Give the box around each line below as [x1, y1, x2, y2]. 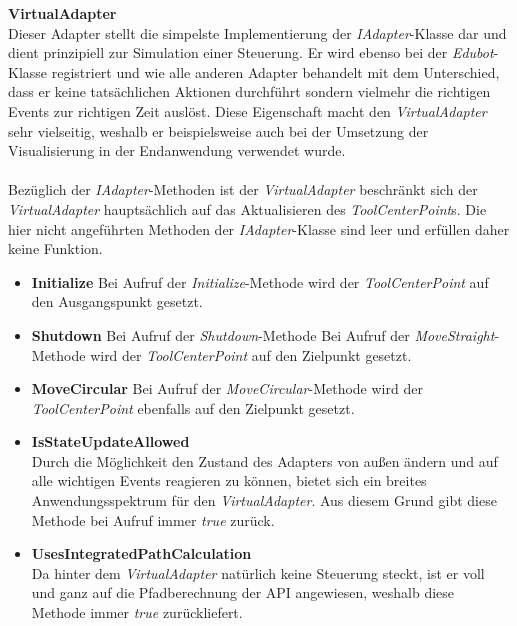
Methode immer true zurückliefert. [31, 602, 243, 623]
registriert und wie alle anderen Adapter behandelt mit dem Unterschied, [51, 61, 500, 82]
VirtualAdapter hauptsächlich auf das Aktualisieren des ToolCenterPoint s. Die [8, 198, 487, 219]
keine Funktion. [8, 238, 103, 259]
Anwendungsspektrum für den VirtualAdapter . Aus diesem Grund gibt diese [31, 490, 497, 511]
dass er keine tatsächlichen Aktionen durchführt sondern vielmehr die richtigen [8, 81, 491, 102]
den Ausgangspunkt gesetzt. [31, 291, 203, 312]
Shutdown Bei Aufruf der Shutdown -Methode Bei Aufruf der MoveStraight [31, 324, 495, 345]
